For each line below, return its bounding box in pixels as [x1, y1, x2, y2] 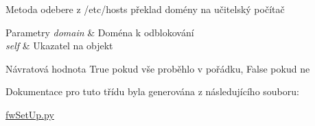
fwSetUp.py [5, 107, 54, 121]
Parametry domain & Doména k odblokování [5, 25, 194, 39]
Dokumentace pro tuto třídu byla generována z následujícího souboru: [5, 84, 299, 99]
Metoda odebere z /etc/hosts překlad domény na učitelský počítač [5, 2, 285, 16]
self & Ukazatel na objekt [5, 38, 113, 53]
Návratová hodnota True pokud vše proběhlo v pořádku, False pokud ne [5, 61, 310, 75]
